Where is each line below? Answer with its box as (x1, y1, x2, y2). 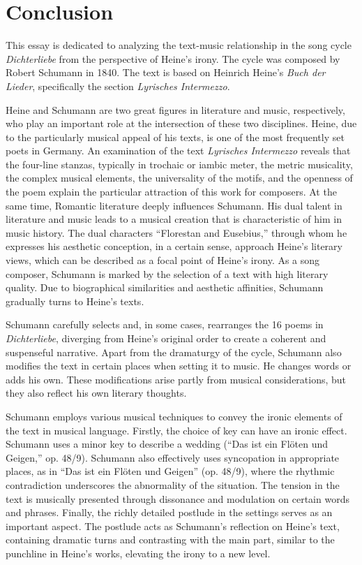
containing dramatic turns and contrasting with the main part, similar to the (6, 532, 335, 547)
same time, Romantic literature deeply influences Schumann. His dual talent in (6, 198, 342, 212)
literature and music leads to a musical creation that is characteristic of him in (6, 212, 342, 226)
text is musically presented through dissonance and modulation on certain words (6, 491, 349, 506)
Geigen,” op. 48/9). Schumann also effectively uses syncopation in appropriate (6, 450, 340, 464)
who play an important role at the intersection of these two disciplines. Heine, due (6, 116, 357, 131)
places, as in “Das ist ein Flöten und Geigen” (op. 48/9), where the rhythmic (6, 464, 335, 478)
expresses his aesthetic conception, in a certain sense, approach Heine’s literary (6, 239, 342, 254)
